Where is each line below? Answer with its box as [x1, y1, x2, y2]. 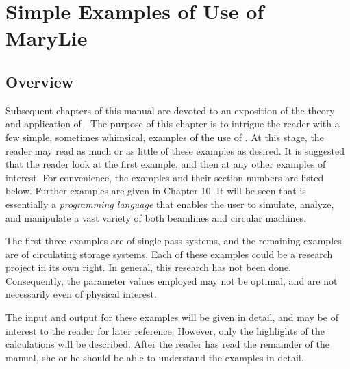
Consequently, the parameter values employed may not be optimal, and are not [5, 273, 338, 288]
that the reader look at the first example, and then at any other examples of [5, 157, 326, 171]
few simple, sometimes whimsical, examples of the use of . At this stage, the [5, 129, 324, 144]
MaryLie [5, 24, 88, 52]
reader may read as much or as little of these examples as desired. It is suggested [5, 143, 345, 157]
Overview [5, 71, 74, 92]
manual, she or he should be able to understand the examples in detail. [5, 350, 304, 364]
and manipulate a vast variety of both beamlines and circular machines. [5, 210, 307, 225]
